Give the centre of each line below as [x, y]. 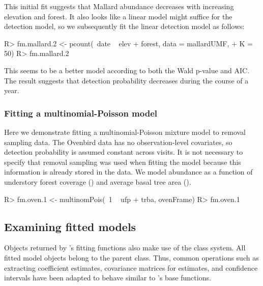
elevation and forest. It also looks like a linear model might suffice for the [118, 16]
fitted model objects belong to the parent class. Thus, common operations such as [131, 257]
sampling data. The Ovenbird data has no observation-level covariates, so [118, 142]
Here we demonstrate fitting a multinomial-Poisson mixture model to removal [125, 132]
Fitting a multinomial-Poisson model [81, 113]
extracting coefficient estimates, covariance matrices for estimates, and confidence [131, 267]
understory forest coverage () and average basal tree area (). [98, 181]
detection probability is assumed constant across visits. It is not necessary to [124, 152]
